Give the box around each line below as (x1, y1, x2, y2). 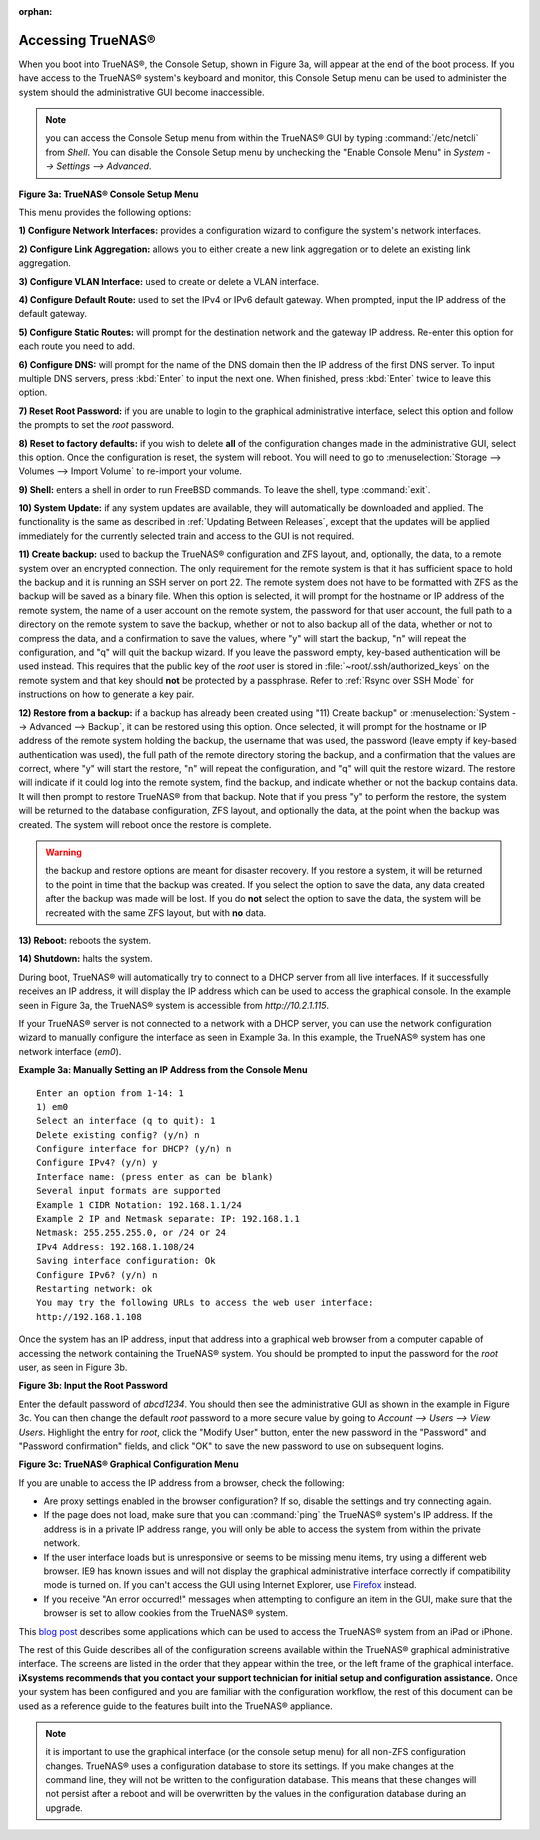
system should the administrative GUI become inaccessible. (18, 86, 265, 98)
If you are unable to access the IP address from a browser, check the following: (18, 1476, 345, 1489)
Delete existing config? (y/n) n (36, 1129, 200, 1140)
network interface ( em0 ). (18, 1045, 122, 1057)
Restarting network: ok (36, 1283, 153, 1294)
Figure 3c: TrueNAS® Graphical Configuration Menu (18, 1458, 239, 1470)
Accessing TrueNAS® (18, 31, 156, 49)
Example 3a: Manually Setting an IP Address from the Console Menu (18, 1064, 308, 1076)
